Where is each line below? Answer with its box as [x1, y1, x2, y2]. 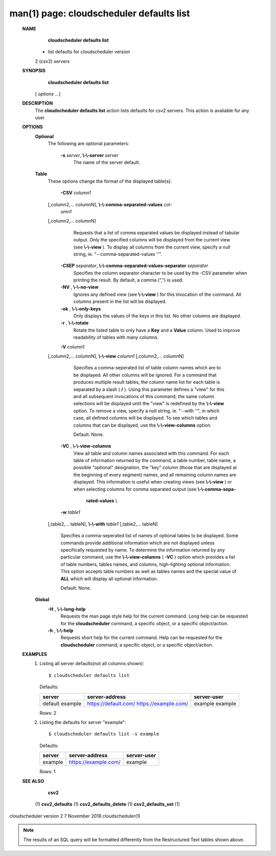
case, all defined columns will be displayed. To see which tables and [73, 415, 217, 421]
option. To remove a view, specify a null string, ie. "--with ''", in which [73, 407, 220, 414]
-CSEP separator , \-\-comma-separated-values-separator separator [60, 262, 209, 269]
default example [42, 700, 82, 707]
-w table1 [60, 509, 80, 515]
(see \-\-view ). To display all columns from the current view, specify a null [73, 244, 231, 250]
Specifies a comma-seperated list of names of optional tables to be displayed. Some [60, 533, 239, 539]
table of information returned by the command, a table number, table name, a [73, 457, 236, 464]
